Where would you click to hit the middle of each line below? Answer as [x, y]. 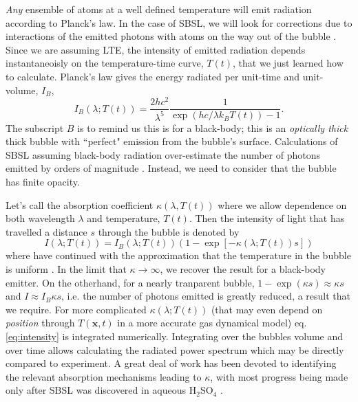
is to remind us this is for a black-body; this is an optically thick [213, 127]
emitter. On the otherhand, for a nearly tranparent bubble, [130, 282]
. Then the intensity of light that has [267, 218]
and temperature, [124, 218]
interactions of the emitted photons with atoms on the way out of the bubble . [171, 36]
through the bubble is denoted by [169, 231]
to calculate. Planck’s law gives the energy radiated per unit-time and [153, 76]
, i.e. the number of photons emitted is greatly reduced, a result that [206, 296]
